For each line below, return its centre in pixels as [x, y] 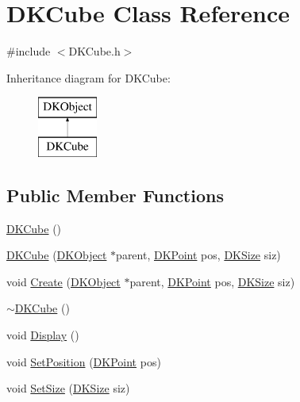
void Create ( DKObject [63, 281]
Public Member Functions [115, 195]
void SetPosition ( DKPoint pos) [84, 361]
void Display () [43, 335]
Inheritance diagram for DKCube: [88, 77]
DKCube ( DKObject [57, 255]
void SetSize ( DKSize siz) [68, 388]
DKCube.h [94, 51]
